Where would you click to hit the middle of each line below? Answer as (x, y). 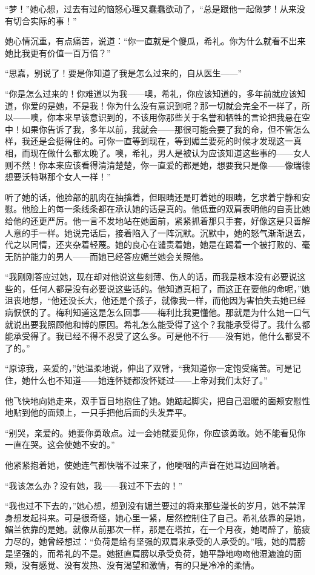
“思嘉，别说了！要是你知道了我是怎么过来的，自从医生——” (124, 73)
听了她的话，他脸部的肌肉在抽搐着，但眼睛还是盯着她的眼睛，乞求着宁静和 (153, 197)
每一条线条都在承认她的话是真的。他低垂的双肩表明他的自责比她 (183, 209)
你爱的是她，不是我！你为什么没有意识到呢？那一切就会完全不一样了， (161, 105)
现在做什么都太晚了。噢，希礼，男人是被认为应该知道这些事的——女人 (170, 152)
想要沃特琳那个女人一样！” (58, 177)
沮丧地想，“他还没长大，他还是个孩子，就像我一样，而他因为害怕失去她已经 (155, 300)
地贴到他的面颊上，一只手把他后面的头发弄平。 (98, 412)
